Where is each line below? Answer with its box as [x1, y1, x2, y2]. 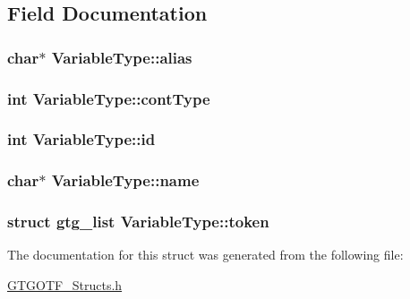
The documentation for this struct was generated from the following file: [7, 245, 404, 264]
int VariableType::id [7, 128, 156, 150]
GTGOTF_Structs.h [7, 275, 123, 294]
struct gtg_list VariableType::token [7, 210, 269, 233]
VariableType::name [51, 169, 200, 192]
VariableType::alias [51, 46, 192, 68]
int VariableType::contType [7, 87, 210, 109]
